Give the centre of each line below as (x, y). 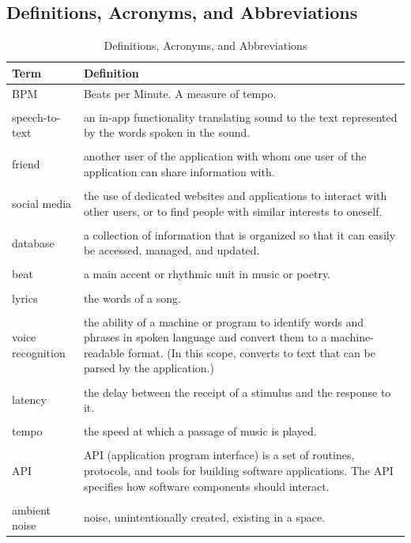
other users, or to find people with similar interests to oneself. (233, 211)
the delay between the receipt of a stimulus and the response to (237, 392)
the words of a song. (132, 298)
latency (29, 400)
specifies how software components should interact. (206, 486)
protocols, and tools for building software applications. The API (238, 470)
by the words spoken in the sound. (167, 132)
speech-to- (36, 117)
